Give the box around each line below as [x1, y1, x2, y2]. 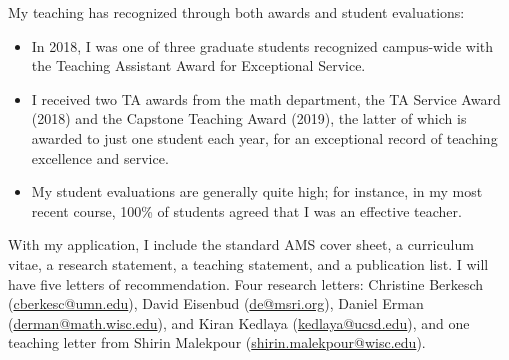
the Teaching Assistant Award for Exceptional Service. [31, 55, 366, 76]
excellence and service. [31, 147, 169, 168]
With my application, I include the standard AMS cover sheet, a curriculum [8, 234, 474, 255]
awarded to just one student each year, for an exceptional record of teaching [31, 127, 498, 148]
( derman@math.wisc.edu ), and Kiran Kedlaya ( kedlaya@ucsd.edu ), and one [8, 312, 470, 333]
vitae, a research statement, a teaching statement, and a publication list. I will [8, 253, 489, 274]
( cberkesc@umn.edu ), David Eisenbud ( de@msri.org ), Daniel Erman [8, 293, 424, 314]
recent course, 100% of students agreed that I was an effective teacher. [31, 200, 462, 221]
